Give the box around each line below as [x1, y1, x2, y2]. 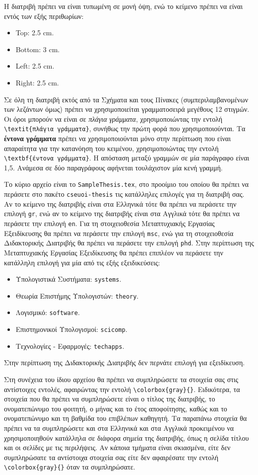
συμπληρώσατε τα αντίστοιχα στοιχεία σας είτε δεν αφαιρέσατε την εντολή [4, 452, 219, 462]
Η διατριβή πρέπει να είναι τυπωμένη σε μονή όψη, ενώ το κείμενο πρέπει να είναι [4, 1, 243, 11]
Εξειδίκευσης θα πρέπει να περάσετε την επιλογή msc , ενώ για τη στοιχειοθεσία [4, 228, 234, 238]
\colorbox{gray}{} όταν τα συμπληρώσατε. [4, 462, 135, 472]
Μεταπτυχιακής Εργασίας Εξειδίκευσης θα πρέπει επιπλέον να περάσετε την [4, 247, 223, 257]
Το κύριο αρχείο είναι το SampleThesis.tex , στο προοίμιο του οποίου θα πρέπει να [4, 179, 249, 189]
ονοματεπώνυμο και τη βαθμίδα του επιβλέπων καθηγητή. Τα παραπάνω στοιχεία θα [4, 413, 247, 423]
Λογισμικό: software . [15, 307, 80, 317]
